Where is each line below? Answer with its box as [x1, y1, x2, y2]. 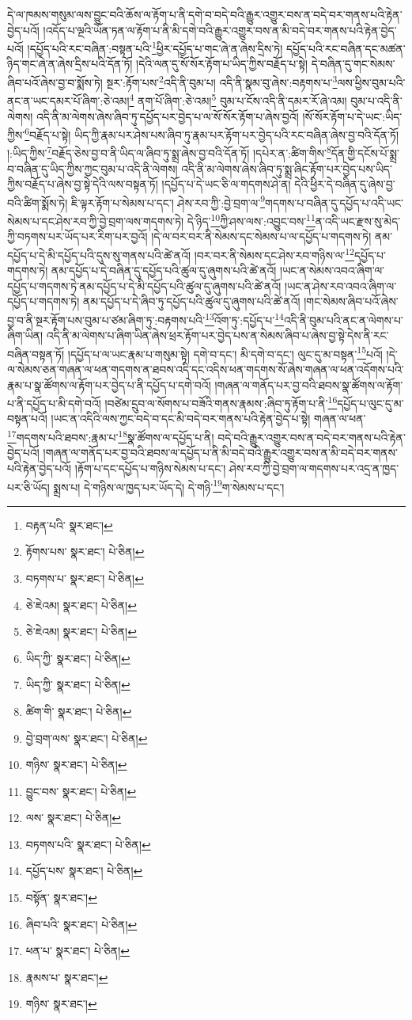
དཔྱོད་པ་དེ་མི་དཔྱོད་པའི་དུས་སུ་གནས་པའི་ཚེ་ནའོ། [7, 246, 191, 263]
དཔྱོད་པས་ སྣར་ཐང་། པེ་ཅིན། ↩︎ [25, 862, 143, 879]
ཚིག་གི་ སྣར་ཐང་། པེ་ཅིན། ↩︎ [25, 702, 132, 719]
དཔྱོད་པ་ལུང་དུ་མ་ [337, 394, 404, 411]
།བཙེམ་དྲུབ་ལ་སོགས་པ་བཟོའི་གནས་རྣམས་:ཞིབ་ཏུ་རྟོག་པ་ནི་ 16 [104, 393, 338, 411]
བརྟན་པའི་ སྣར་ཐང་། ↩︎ [25, 516, 113, 533]
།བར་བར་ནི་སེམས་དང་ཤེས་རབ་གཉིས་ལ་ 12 [194, 244, 354, 263]
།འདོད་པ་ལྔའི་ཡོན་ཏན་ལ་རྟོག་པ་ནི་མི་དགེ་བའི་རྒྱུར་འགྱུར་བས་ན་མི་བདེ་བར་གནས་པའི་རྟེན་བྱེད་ [43, 21, 397, 38]
